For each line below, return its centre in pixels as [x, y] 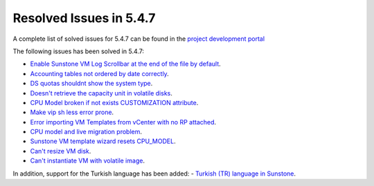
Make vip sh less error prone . [72, 112]
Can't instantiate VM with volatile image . [88, 161]
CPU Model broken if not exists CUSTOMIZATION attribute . [114, 102]
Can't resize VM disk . [61, 151]
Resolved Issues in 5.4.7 [84, 18]
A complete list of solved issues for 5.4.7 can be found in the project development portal [139, 39]
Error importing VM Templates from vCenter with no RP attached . [123, 122]
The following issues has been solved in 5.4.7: [79, 51]
